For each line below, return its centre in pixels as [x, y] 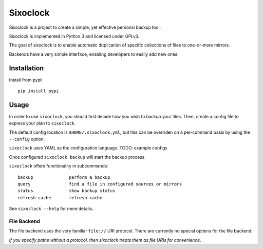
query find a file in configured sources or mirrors [100, 184]
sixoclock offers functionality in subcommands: [58, 166]
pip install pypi [38, 91]
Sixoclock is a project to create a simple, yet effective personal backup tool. [85, 27]
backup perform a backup [64, 177]
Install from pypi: [26, 80]
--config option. [27, 139]
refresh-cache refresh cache [60, 197]
